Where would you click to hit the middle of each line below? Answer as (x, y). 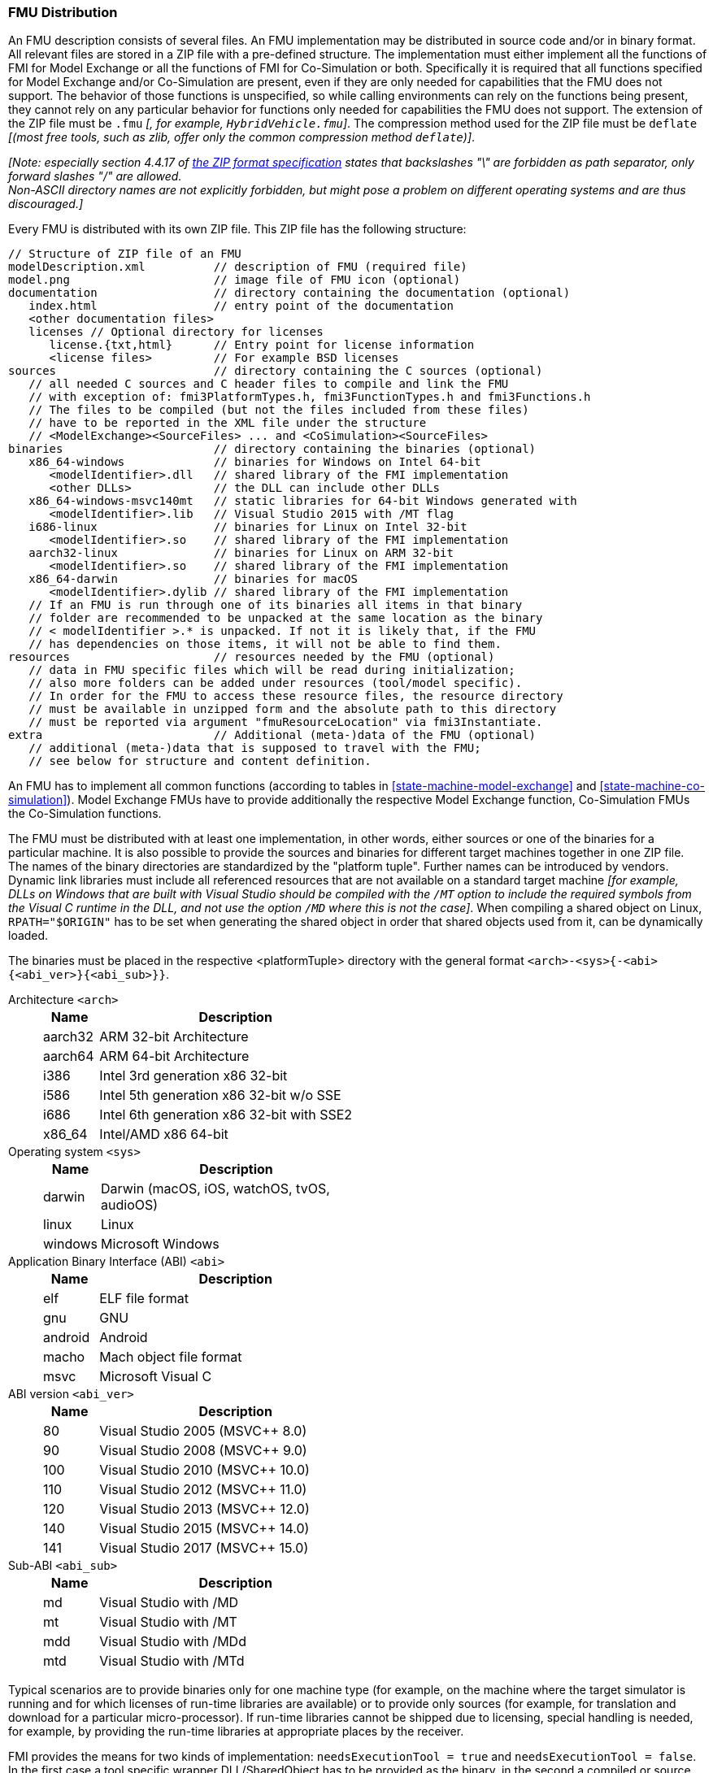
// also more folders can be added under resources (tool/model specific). (276, 683)
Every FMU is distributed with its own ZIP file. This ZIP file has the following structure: (237, 229)
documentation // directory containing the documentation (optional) (289, 293)
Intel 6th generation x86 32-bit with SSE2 (226, 1115)
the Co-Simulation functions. (85, 814)
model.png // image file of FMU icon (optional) (235, 280)
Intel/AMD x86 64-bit (164, 1134)
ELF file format (144, 1299)
